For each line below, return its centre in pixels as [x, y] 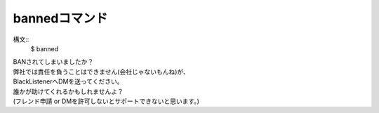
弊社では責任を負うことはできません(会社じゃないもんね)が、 [101, 72]
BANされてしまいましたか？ [53, 62]
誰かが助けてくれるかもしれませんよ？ [68, 91]
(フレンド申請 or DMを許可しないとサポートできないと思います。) [106, 101]
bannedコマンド [60, 18]
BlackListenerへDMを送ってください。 [68, 81]
